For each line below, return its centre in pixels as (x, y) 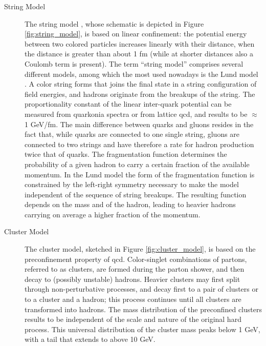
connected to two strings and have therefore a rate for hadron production (139, 144)
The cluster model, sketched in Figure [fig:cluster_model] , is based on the (140, 249)
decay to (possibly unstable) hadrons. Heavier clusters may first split (132, 279)
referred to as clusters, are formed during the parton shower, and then (135, 269)
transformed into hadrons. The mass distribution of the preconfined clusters (143, 309)
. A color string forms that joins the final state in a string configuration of (141, 84)
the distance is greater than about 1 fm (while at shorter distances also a (139, 54)
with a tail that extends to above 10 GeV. (90, 339)
